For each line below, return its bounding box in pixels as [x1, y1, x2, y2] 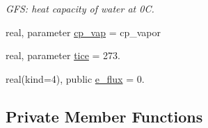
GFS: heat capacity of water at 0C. [6, 1, 154, 15]
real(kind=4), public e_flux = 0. [6, 71, 145, 86]
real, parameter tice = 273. [6, 48, 121, 63]
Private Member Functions [6, 105, 203, 127]
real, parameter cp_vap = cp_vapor [6, 24, 161, 39]
